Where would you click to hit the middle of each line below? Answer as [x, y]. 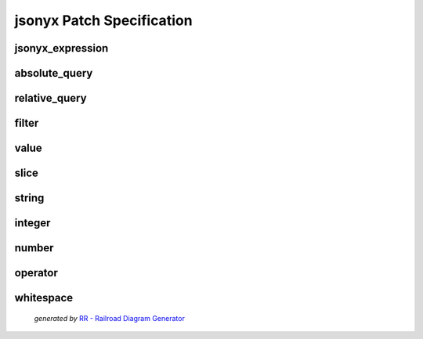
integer [33, 223]
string [29, 198]
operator [36, 273]
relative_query [51, 98]
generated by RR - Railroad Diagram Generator [110, 318]
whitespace [44, 298]
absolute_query [54, 73]
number [34, 248]
